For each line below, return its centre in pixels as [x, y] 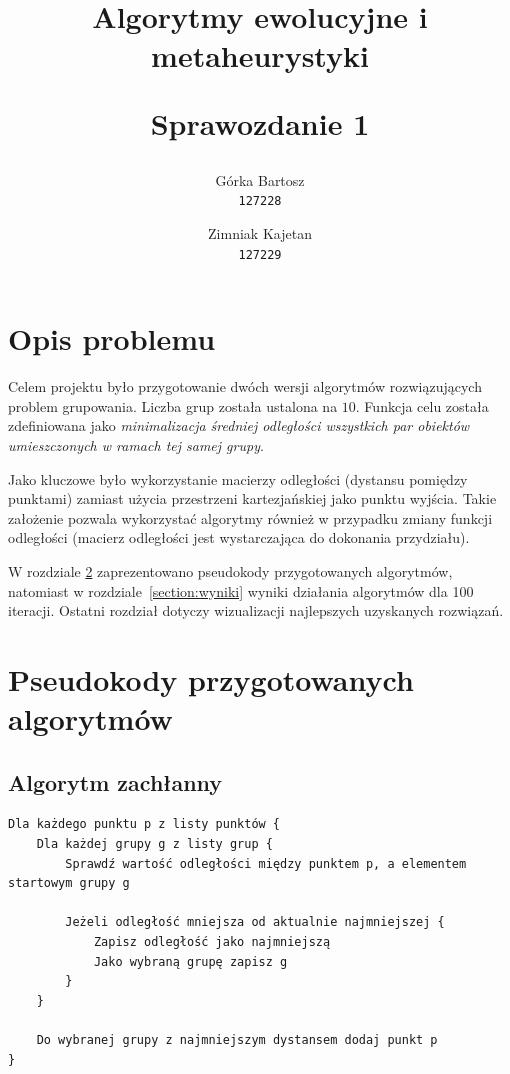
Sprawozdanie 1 [260, 122]
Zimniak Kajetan [260, 233]
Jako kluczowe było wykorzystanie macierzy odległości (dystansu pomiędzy [238, 478]
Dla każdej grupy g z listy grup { [154, 844]
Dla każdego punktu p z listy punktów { [144, 824]
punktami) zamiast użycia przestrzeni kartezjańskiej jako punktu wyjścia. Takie [252, 498]
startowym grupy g [69, 883]
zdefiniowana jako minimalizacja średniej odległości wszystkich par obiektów [239, 425]
